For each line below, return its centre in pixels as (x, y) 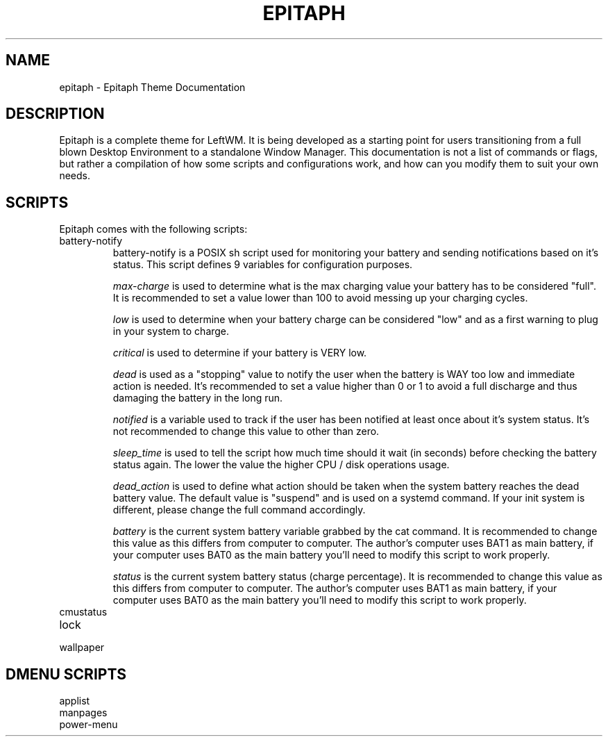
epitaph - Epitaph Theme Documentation (152, 87)
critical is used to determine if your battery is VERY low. (240, 353)
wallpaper (82, 648)
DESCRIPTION (55, 114)
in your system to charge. (171, 331)
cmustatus (83, 612)
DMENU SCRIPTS (66, 674)
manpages (83, 713)
